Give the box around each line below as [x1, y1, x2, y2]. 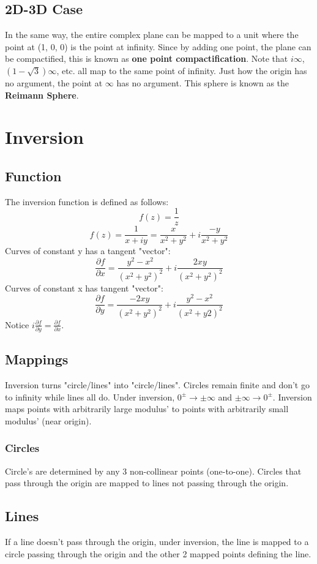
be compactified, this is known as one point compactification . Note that [5, 52, 288, 65]
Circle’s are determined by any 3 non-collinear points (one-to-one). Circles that [5, 464, 302, 477]
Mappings [5, 350, 69, 369]
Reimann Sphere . [5, 88, 79, 101]
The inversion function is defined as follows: [5, 195, 169, 208]
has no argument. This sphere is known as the [116, 76, 289, 89]
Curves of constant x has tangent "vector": [5, 281, 163, 294]
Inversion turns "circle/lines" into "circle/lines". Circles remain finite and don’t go [5, 378, 310, 391]
